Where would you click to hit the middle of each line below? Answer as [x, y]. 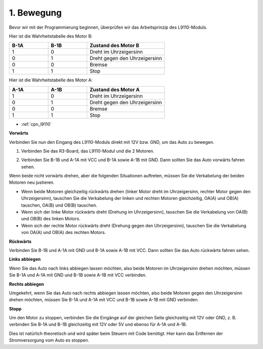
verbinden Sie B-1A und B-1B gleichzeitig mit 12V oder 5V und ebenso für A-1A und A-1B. [98, 325]
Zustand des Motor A [114, 89]
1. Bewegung [35, 13]
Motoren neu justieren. [32, 182]
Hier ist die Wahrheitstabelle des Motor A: [51, 80]
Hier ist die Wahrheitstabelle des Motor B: [51, 36]
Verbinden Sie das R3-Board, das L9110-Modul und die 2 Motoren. [88, 151]
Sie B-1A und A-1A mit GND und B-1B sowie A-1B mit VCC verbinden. [78, 275]
